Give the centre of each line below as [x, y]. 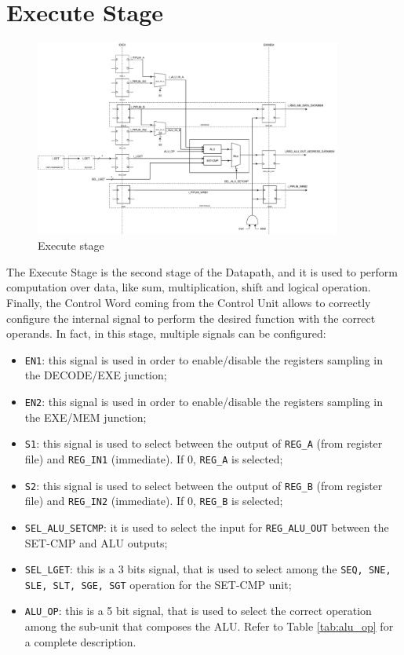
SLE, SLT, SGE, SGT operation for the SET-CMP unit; [158, 584]
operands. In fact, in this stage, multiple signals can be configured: [166, 333]
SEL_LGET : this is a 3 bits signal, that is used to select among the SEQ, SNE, [208, 569]
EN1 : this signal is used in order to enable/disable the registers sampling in [204, 359]
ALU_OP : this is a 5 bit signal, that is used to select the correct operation [198, 611]
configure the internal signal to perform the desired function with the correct [191, 318]
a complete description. [80, 641]
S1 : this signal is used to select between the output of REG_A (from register [204, 443]
